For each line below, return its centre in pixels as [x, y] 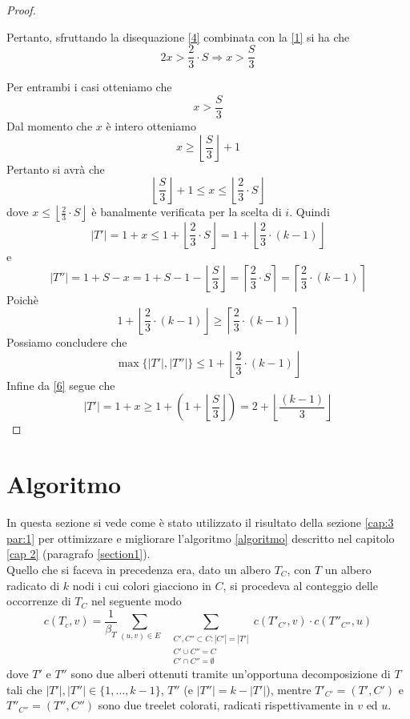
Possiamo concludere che [67, 342]
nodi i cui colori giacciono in [142, 585]
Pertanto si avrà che [56, 169]
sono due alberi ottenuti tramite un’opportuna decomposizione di [231, 674]
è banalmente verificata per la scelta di [187, 212]
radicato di [33, 585]
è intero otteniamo [151, 125]
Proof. [21, 10]
